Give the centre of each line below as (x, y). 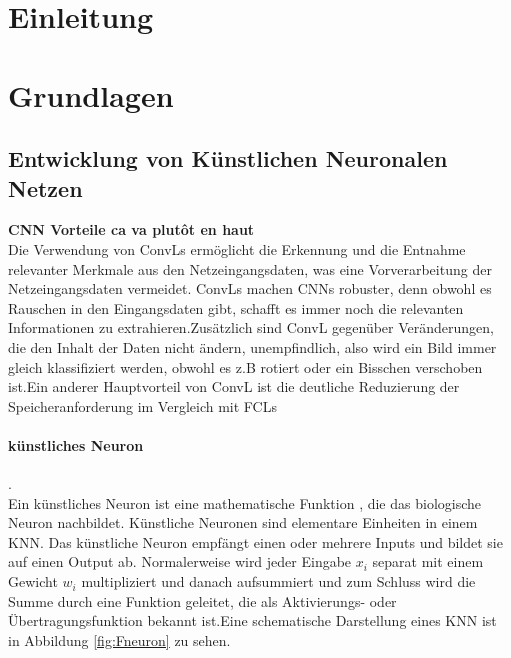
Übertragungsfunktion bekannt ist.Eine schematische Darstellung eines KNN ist (252, 620)
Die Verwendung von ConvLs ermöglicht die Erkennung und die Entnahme (237, 248)
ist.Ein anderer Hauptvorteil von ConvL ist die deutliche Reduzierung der (234, 386)
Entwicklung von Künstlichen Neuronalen (228, 158)
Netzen (45, 187)
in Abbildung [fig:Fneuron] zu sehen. (119, 639)
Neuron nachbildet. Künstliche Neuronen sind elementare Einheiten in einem (243, 522)
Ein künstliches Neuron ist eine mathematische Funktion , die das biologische (245, 502)
